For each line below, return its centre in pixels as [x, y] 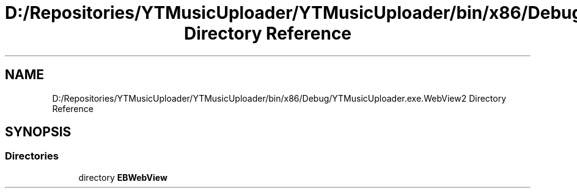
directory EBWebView [123, 177]
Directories [32, 156]
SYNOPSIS [38, 132]
